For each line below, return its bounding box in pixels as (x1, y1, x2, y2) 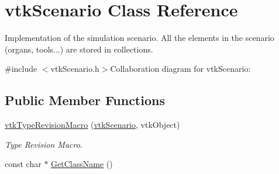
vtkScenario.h (50, 62, 99, 75)
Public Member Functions (5, 91, 165, 109)
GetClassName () (51, 158, 113, 170)
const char (5, 158, 42, 170)
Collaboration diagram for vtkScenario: (110, 62, 251, 75)
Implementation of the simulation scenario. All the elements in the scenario (5, 32, 274, 44)
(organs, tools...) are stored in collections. (5, 43, 153, 55)
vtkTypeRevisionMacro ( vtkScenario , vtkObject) (5, 119, 180, 131)
